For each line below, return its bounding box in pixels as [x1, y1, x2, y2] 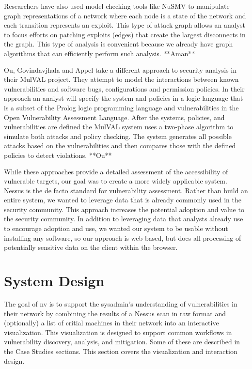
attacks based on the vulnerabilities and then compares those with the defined [4, 140, 236, 151]
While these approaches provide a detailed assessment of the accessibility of [4, 166, 228, 176]
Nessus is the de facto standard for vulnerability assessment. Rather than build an [4, 185, 248, 195]
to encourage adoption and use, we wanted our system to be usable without [4, 223, 228, 233]
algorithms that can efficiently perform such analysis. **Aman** [4, 48, 195, 58]
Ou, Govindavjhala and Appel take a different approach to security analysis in [4, 64, 236, 75]
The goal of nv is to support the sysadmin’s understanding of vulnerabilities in [4, 298, 237, 308]
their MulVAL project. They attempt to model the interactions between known [4, 74, 239, 84]
